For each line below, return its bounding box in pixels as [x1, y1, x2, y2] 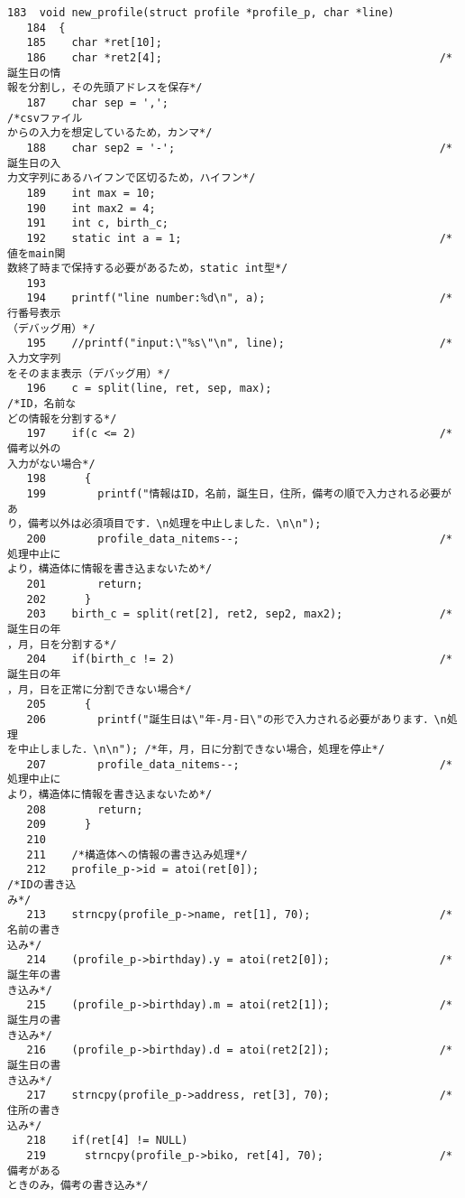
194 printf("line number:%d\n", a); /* [26, 292, 452, 305]
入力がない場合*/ [7, 457, 96, 470]
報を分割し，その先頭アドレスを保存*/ [7, 81, 203, 95]
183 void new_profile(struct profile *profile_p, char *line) [7, 6, 395, 19]
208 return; [26, 803, 143, 816]
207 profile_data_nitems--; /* [26, 757, 452, 771]
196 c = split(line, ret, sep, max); [26, 382, 272, 395]
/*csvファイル [7, 111, 83, 125]
